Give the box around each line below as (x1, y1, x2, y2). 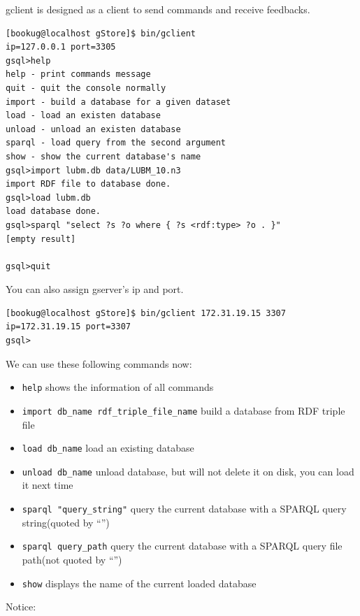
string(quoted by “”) (22, 515, 110, 529)
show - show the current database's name (6, 151, 201, 162)
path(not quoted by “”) (22, 552, 122, 566)
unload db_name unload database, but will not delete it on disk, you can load (22, 464, 354, 478)
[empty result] (6, 234, 76, 244)
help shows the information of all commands (22, 380, 214, 394)
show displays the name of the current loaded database (22, 575, 257, 590)
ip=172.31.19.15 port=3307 (6, 322, 131, 332)
